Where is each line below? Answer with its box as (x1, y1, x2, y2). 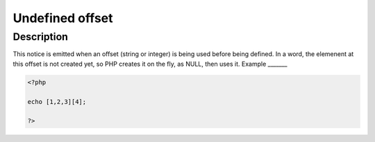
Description (12, 30, 69, 43)
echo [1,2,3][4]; (27, 98, 87, 105)
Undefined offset (12, 10, 114, 26)
